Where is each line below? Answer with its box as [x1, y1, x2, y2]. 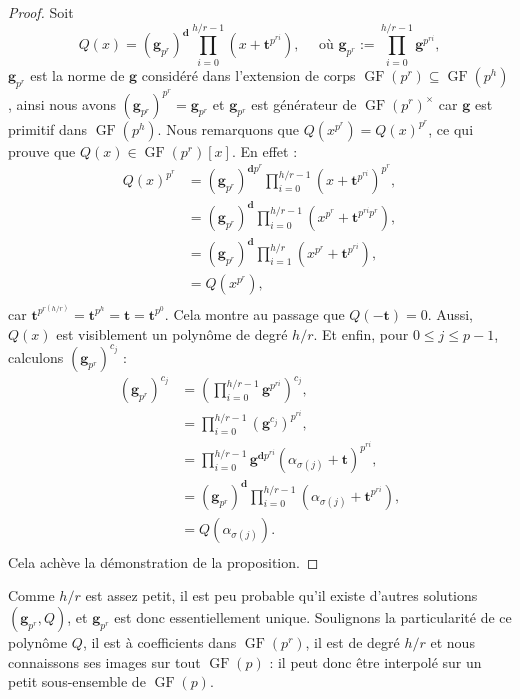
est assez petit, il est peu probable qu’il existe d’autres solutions [85, 585, 478, 606]
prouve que [8, 140, 76, 161]
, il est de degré [305, 631, 400, 652]
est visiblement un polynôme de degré [56, 323, 288, 344]
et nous [430, 631, 475, 652]
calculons [8, 346, 64, 367]
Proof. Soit [8, 2, 74, 22]
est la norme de [30, 64, 125, 85]
